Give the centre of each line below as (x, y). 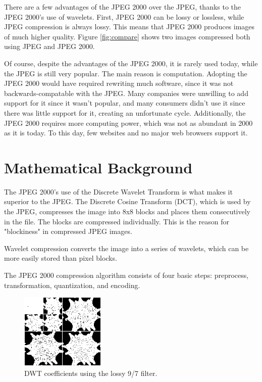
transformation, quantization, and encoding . (72, 285)
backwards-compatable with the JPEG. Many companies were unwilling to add (126, 93)
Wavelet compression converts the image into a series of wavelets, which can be (126, 248)
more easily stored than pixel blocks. (61, 258)
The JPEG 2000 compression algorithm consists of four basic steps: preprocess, (126, 275)
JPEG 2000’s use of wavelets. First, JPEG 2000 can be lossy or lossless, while (124, 16)
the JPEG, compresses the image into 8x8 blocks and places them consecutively (127, 211)
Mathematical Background (98, 167)
